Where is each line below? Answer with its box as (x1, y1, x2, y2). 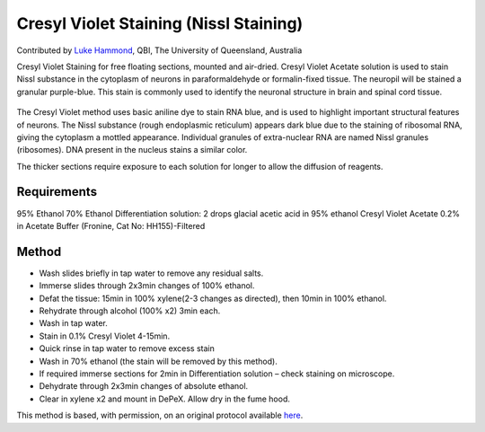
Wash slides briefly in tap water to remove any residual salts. (39, 268, 264, 278)
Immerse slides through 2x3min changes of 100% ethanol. (39, 280, 255, 291)
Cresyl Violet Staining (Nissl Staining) (16, 13, 304, 33)
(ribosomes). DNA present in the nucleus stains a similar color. (16, 145, 248, 155)
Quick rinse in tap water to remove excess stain (39, 343, 215, 354)
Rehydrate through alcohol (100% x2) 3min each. (39, 305, 221, 316)
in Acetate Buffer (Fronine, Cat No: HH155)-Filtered (16, 220, 206, 231)
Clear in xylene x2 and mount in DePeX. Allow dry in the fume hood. (39, 393, 291, 404)
